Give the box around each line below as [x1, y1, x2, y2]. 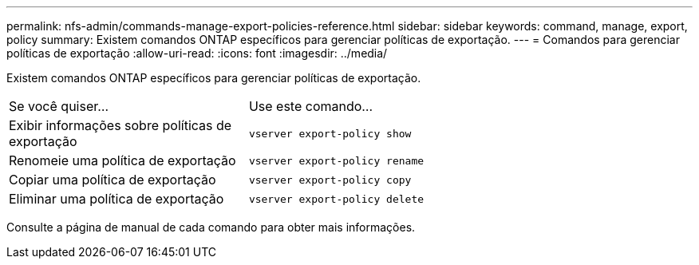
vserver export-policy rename [248, 154, 425, 167]
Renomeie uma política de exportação [9, 152, 236, 168]
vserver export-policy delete [248, 192, 425, 205]
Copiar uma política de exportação [9, 172, 216, 188]
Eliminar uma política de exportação [9, 191, 224, 207]
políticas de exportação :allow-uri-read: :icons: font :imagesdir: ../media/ [6, 46, 388, 60]
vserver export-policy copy [248, 173, 412, 186]
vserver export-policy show [248, 127, 412, 140]
